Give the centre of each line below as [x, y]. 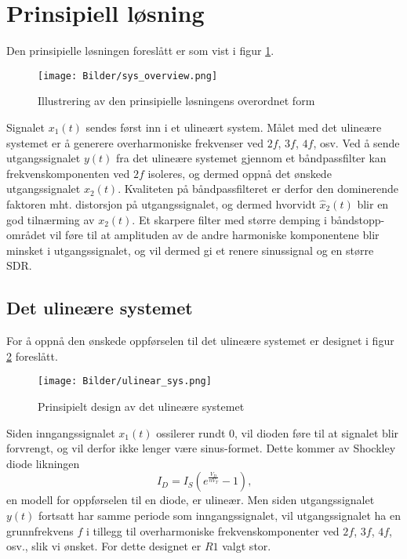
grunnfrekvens [40, 530]
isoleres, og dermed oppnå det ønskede [240, 173]
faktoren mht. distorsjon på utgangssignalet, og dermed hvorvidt [161, 203]
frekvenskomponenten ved [68, 173]
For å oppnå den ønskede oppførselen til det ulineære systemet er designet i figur [200, 341]
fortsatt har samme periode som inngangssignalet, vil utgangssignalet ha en [220, 515]
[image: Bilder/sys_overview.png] [128, 76]
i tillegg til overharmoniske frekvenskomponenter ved [213, 530]
